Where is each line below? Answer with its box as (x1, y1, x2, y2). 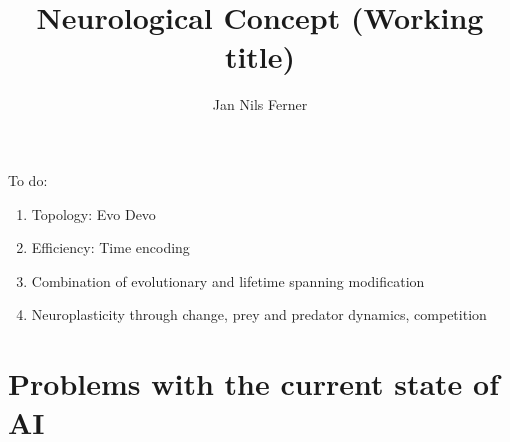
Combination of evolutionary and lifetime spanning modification (31, 270, 425, 291)
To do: (8, 169, 48, 190)
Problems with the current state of (8, 363, 499, 404)
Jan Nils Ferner (212, 94, 308, 115)
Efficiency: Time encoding (31, 237, 190, 258)
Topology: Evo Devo (31, 203, 156, 224)
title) (224, 36, 296, 77)
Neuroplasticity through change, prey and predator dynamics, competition (31, 304, 487, 325)
